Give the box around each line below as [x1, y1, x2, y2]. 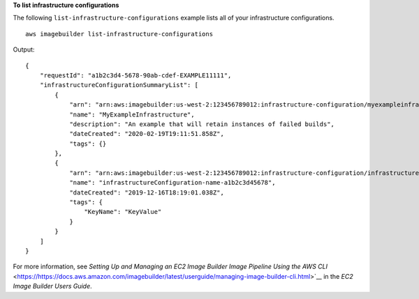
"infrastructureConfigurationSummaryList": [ [39, 81, 199, 89]
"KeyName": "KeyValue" [84, 208, 162, 216]
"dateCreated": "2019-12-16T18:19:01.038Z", [69, 188, 225, 197]
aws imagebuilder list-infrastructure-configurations [25, 30, 213, 38]
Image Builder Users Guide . [13, 282, 92, 291]
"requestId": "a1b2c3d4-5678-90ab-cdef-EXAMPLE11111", [39, 71, 232, 79]
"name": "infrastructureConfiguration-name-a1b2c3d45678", [69, 178, 276, 187]
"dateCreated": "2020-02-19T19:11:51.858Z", [69, 130, 225, 138]
